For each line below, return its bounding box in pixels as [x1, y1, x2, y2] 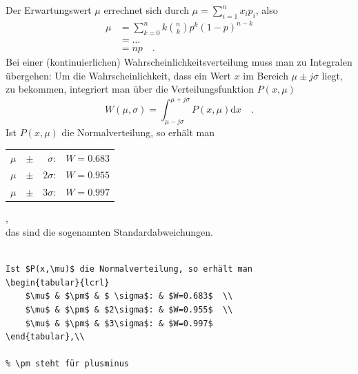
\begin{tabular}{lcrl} [6, 277, 110, 288]
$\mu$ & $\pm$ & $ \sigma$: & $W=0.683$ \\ [25, 291, 233, 301]
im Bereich [243, 68, 288, 82]
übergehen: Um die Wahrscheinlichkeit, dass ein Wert [6, 68, 232, 82]
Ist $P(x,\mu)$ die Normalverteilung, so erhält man [6, 264, 252, 274]
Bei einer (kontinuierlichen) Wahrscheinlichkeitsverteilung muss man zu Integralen [6, 55, 352, 69]
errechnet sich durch [103, 3, 189, 17]
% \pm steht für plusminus [6, 359, 129, 369]
